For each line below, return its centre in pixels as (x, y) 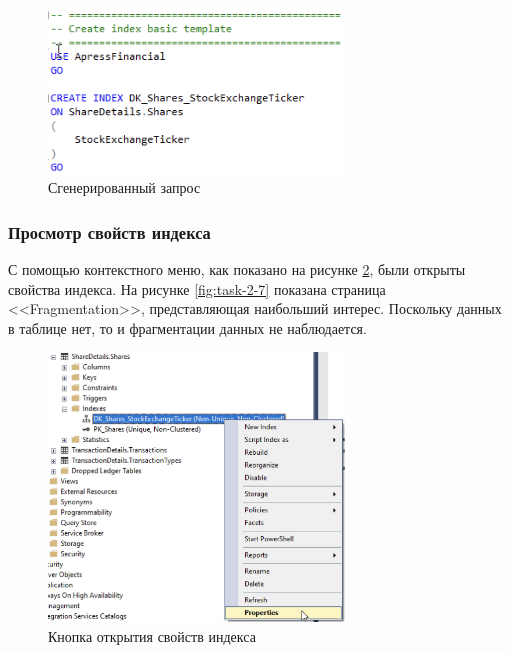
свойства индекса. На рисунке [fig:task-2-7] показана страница (197, 288)
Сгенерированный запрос (124, 187)
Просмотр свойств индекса (109, 231)
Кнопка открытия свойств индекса (152, 635)
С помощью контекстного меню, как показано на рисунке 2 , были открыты (237, 269)
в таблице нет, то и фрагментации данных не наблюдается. (187, 327)
